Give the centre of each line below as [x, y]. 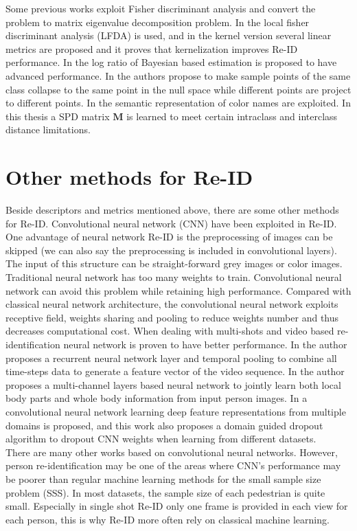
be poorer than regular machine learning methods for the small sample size [163, 478]
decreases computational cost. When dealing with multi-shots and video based [170, 331]
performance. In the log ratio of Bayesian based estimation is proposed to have [171, 62]
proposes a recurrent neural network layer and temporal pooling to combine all [171, 358]
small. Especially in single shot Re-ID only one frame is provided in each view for [177, 506]
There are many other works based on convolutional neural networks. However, [172, 452]
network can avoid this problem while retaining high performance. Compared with [178, 290]
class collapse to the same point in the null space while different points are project [178, 89]
